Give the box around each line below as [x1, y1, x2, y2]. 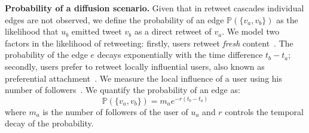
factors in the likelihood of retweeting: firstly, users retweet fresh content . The [5, 36, 293, 49]
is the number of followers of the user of [42, 105, 188, 117]
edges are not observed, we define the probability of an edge [5, 13, 224, 26]
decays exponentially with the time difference [97, 48, 263, 61]
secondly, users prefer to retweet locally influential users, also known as [5, 60, 265, 72]
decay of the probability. [5, 117, 94, 129]
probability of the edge [5, 48, 88, 61]
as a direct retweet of [134, 25, 212, 38]
